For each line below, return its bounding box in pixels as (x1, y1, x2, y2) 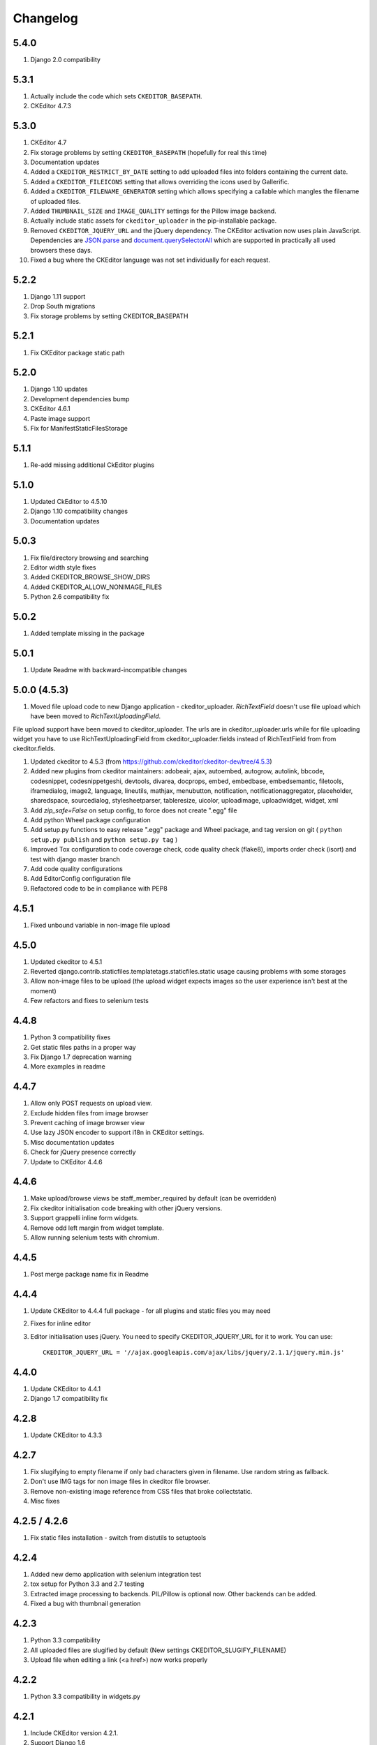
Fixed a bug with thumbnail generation (30, 1599, 141, 1608)
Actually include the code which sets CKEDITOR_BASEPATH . (30, 91, 202, 101)
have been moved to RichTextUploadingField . (30, 712, 161, 720)
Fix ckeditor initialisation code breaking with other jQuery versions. (30, 1204, 223, 1212)
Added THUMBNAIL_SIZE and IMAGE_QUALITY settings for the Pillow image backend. (30, 207, 277, 215)
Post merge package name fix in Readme (30, 1270, 149, 1278)
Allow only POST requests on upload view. (30, 1099, 153, 1108)
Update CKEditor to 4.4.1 (30, 1384, 101, 1393)
